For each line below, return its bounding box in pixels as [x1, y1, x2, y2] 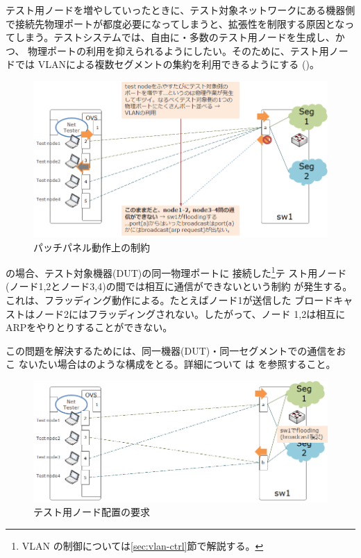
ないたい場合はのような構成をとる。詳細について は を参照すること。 [18, 357, 336, 371]
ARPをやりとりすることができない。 [6, 320, 173, 335]
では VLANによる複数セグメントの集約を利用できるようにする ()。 [15, 57, 319, 71]
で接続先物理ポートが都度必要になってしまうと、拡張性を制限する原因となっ [6, 16, 355, 31]
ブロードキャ [294, 293, 353, 307]
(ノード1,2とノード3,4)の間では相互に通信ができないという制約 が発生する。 [6, 279, 353, 294]
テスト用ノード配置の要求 [33, 505, 150, 519]
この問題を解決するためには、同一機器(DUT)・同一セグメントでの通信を [6, 343, 337, 357]
